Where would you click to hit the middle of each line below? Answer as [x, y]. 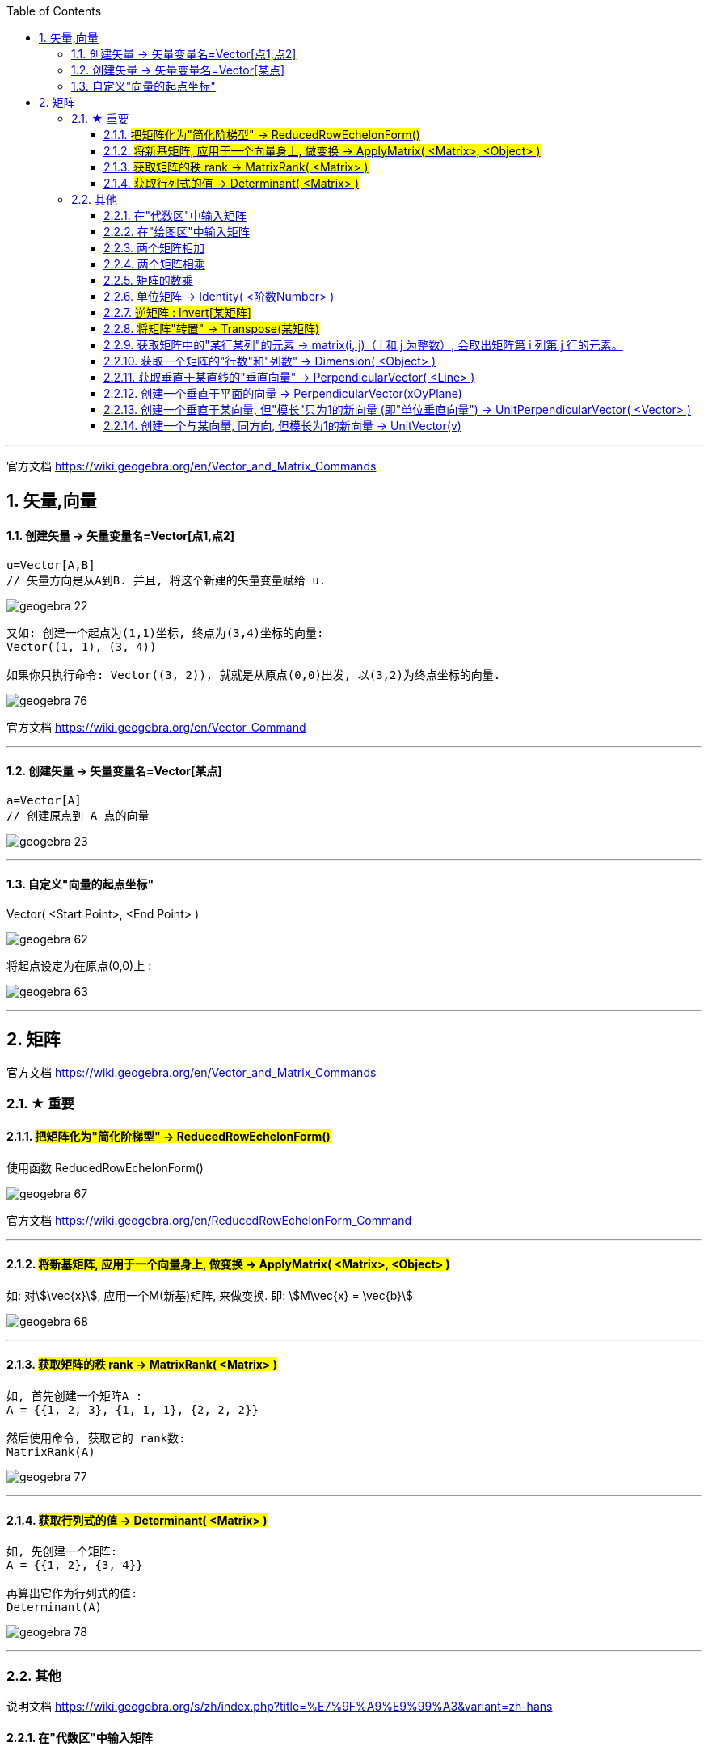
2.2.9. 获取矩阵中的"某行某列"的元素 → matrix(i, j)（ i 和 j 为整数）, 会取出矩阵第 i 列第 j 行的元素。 [363, 345]
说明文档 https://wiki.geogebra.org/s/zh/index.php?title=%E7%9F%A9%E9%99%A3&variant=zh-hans [280, 1706]
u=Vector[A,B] [51, 565]
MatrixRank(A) [51, 1451]
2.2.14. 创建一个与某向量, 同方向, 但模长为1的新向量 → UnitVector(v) [282, 426]
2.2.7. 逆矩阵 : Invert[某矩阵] [177, 312]
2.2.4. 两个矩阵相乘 [154, 264]
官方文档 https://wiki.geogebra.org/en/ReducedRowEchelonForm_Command [209, 1220]
